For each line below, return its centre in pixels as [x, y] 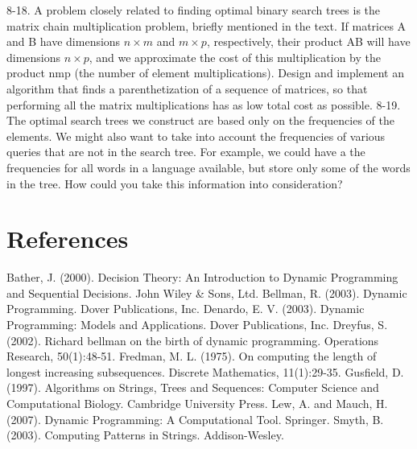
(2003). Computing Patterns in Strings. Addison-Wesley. [145, 435]
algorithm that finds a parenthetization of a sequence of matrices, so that [187, 88]
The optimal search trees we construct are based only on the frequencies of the [200, 120]
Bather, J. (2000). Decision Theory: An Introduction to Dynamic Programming [202, 277]
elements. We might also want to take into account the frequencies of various [196, 136]
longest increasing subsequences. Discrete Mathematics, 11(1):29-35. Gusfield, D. [205, 371]
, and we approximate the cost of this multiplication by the [235, 57]
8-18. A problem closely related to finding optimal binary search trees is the [194, 10]
